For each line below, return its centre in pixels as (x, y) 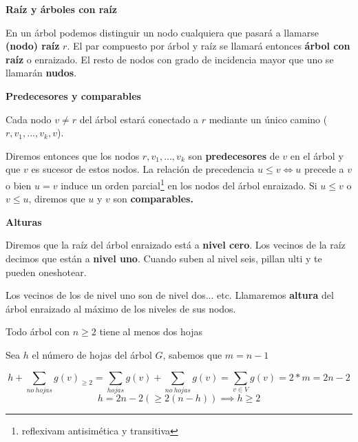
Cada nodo (29, 119)
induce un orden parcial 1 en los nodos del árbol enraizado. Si (189, 184)
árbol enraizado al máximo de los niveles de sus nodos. (121, 308)
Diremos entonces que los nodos (73, 155)
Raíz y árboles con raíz (61, 9)
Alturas (24, 221)
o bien (19, 185)
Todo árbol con (38, 331)
